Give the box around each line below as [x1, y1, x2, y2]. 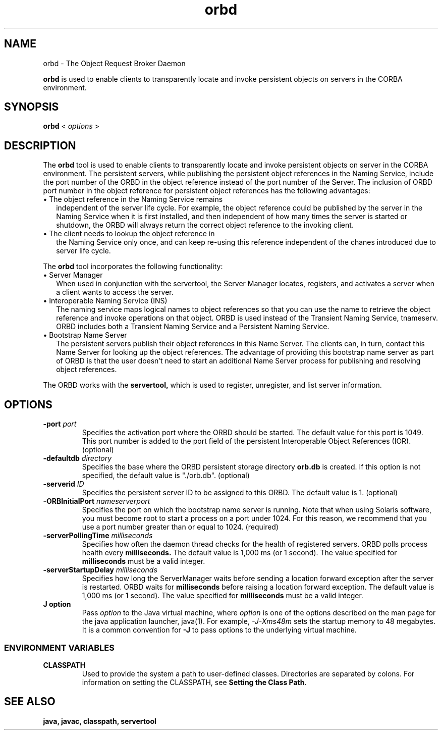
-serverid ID [43, 480, 84, 489]
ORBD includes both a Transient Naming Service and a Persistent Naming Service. [56, 322, 329, 331]
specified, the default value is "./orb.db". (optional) [82, 471, 250, 480]
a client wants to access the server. [56, 288, 174, 297]
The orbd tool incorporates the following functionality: [43, 262, 223, 271]
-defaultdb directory [43, 454, 112, 463]
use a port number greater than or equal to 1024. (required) [82, 522, 279, 532]
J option [43, 600, 71, 609]
